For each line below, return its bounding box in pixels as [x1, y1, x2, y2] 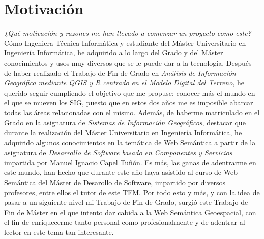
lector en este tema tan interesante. [4, 227, 114, 237]
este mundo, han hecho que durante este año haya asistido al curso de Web [4, 167, 238, 177]
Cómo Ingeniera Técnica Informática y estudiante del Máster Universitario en [4, 37, 246, 48]
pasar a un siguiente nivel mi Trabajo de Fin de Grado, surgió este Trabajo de [4, 197, 248, 207]
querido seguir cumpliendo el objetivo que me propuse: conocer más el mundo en [4, 87, 255, 98]
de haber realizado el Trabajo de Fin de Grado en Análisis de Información [4, 67, 236, 78]
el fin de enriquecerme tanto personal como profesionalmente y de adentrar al [4, 217, 245, 227]
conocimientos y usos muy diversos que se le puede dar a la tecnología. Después [4, 57, 252, 68]
